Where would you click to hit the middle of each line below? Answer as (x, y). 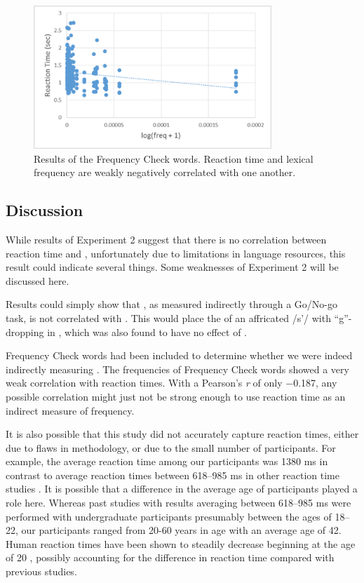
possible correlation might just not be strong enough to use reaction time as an (176, 396)
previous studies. (41, 571)
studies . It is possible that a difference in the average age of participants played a (182, 489)
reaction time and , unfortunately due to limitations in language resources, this (176, 253)
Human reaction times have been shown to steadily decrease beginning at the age (181, 543)
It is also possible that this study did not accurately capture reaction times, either (182, 434)
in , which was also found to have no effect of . (147, 331)
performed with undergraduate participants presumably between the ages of (169, 516)
